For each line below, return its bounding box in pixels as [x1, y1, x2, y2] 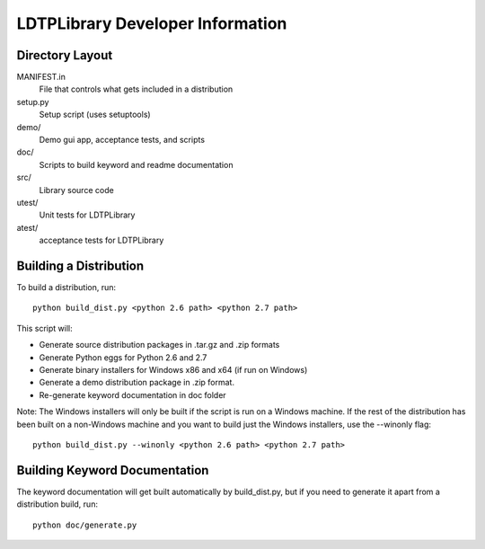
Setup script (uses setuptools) [39, 109, 152, 120]
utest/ [16, 197, 39, 208]
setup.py [16, 96, 49, 107]
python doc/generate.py [32, 519, 137, 530]
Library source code [39, 184, 114, 195]
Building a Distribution [16, 258, 145, 273]
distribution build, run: [16, 499, 99, 509]
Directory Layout [16, 48, 113, 63]
